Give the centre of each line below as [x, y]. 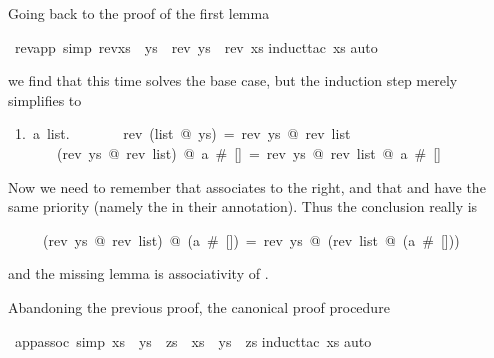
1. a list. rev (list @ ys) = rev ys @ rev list [182, 133]
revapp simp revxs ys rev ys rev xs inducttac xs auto [196, 46]
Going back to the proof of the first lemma [139, 13]
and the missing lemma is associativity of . [138, 273]
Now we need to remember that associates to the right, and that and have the [247, 186]
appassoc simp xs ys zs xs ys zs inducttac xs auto [193, 340]
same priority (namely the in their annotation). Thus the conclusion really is [243, 206]
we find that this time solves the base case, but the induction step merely [233, 80]
